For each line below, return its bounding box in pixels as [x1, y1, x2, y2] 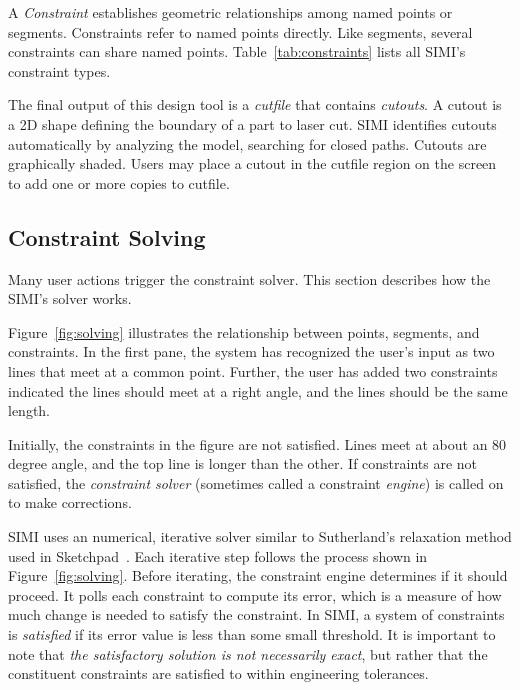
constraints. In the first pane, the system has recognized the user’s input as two [8, 341, 495, 362]
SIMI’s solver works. [8, 288, 132, 309]
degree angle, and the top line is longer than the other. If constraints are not [8, 453, 478, 474]
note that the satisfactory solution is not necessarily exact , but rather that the [8, 643, 488, 664]
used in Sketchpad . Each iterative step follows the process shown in [8, 545, 428, 566]
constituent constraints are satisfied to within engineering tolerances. [8, 663, 429, 684]
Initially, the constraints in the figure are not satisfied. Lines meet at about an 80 [8, 433, 507, 454]
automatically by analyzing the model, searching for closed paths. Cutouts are [8, 133, 487, 154]
